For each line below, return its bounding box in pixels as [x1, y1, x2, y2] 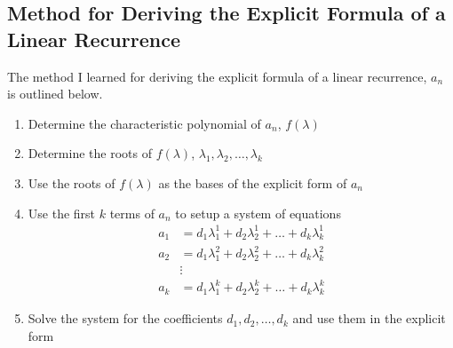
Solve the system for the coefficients [28, 309, 223, 328]
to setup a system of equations [175, 203, 341, 222]
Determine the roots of [28, 144, 152, 162]
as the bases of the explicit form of [158, 173, 347, 192]
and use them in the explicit [292, 309, 446, 328]
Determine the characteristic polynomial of [28, 114, 261, 132]
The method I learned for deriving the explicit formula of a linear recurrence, [7, 67, 427, 85]
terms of [109, 203, 155, 222]
